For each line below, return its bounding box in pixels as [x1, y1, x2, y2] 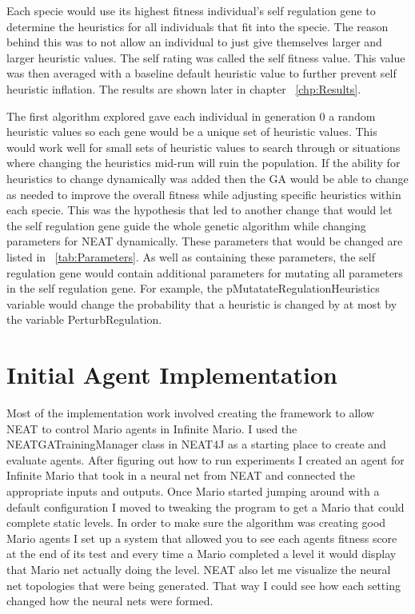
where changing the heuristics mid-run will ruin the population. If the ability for [6, 154, 401, 171]
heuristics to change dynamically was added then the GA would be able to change [6, 169, 409, 186]
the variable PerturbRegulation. [6, 311, 162, 328]
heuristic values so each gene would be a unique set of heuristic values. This [6, 123, 377, 140]
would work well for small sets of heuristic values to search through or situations [6, 138, 401, 155]
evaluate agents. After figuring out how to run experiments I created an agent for [6, 451, 405, 468]
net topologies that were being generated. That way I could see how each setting [6, 576, 401, 593]
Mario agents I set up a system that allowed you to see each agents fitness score [6, 529, 397, 546]
